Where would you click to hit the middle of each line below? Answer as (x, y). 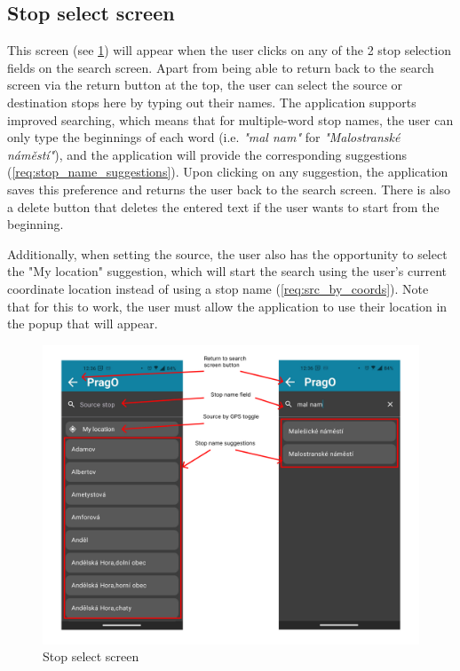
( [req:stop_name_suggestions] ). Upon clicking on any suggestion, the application (228, 172)
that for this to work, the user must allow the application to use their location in (227, 306)
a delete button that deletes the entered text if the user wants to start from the (223, 206)
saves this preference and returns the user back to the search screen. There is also (229, 189)
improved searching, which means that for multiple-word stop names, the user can (230, 119)
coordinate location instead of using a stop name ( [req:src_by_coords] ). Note (218, 288)
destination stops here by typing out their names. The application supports (212, 102)
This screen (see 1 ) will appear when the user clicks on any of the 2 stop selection (229, 50)
